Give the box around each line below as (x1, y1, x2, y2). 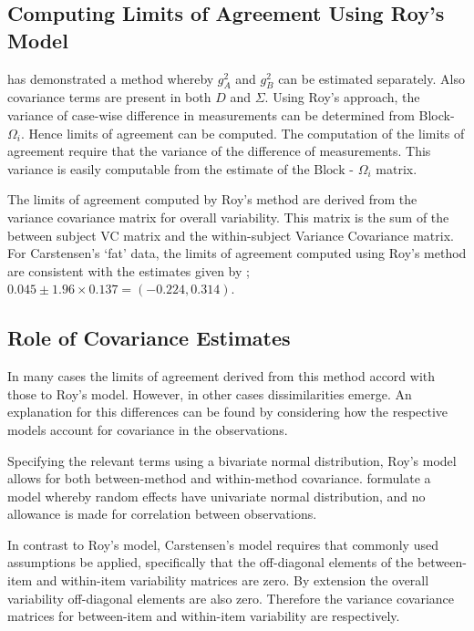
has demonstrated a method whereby (7, 68, 214, 88)
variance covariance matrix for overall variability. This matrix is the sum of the (7, 207, 449, 226)
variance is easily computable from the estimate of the (7, 159, 310, 178)
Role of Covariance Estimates (7, 324, 291, 352)
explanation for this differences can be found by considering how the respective (7, 402, 448, 421)
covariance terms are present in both (7, 88, 211, 107)
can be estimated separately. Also (278, 68, 465, 88)
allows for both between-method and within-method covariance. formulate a (7, 469, 431, 488)
